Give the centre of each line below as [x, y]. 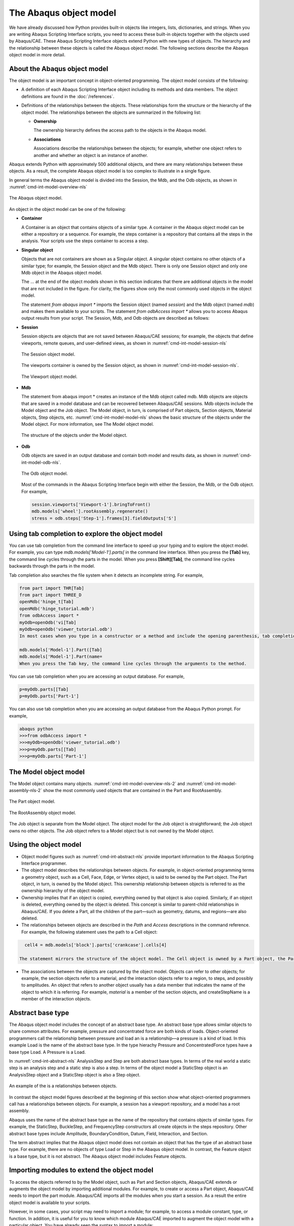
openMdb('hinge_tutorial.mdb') [57, 609]
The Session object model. [48, 354]
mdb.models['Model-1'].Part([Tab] [61, 650]
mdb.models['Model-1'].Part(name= [61, 657]
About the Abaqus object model [59, 69]
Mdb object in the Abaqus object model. [62, 273]
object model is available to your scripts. [50, 1202]
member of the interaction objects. [56, 999]
